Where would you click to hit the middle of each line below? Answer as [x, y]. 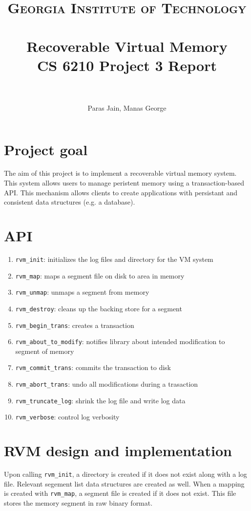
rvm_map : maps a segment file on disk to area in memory [100, 275]
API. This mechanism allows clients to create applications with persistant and [121, 192]
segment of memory [45, 351]
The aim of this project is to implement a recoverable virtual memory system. [120, 173]
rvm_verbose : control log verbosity [67, 417]
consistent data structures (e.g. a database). [70, 202]
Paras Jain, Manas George [127, 107]
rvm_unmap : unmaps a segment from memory [82, 292]
